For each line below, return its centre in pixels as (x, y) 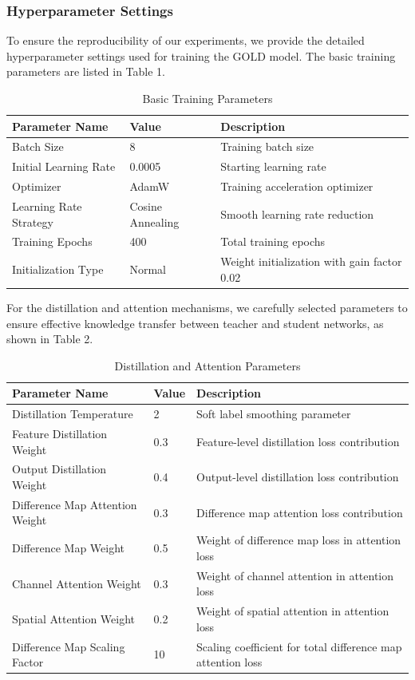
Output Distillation (59, 469)
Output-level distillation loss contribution (298, 477)
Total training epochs (273, 241)
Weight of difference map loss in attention (299, 540)
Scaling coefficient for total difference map (299, 646)
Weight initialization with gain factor (311, 261)
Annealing (154, 221)
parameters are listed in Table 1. (86, 71)
